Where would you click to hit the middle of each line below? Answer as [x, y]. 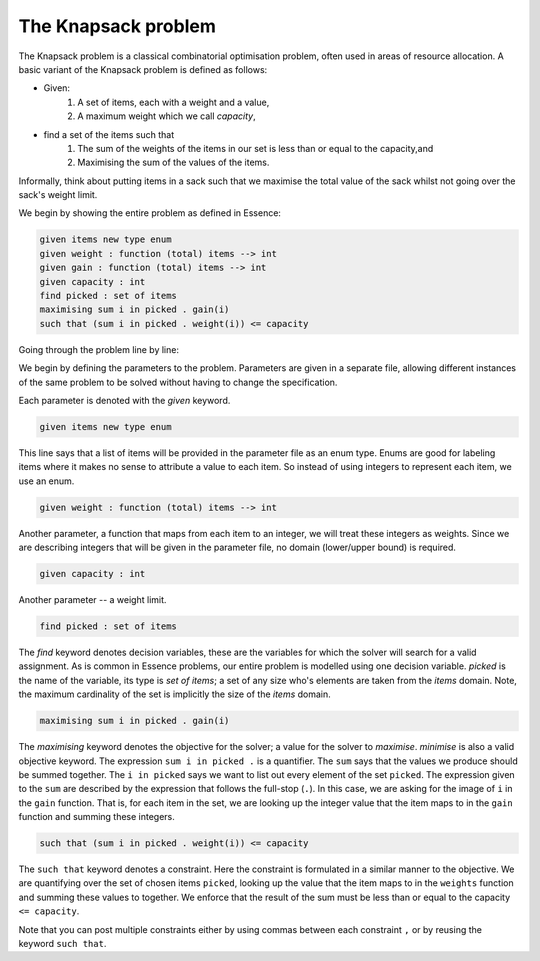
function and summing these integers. [96, 817]
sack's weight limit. [58, 195]
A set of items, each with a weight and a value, [173, 102]
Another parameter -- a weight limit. [92, 600]
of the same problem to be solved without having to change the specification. [178, 382]
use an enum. [46, 481]
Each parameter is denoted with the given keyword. [124, 400]
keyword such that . [62, 943]
